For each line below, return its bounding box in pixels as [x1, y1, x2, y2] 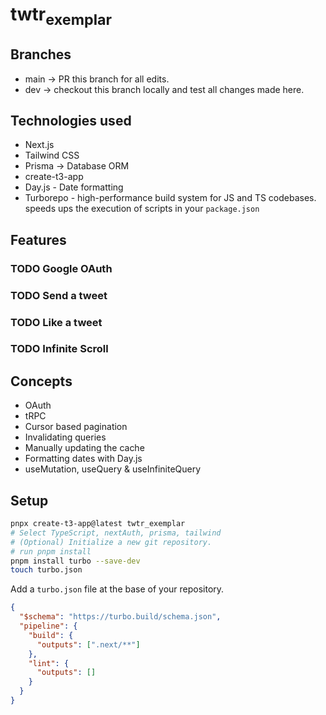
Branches [10, 46, 72, 63]
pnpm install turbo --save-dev [10, 556, 141, 566]
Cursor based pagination [24, 421, 128, 433]
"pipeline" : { [19, 621, 78, 632]
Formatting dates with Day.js [24, 453, 143, 465]
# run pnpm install [10, 546, 92, 557]
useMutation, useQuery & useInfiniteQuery [24, 463, 202, 475]
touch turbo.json [10, 565, 83, 575]
